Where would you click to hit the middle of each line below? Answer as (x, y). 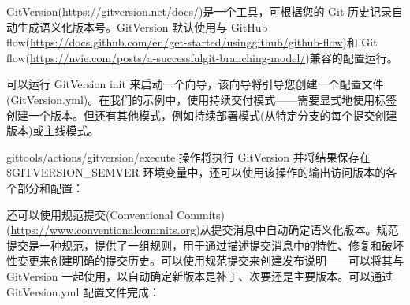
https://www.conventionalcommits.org (103, 230)
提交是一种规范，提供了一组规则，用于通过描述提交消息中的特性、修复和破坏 (205, 245)
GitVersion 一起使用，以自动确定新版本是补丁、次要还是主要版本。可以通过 (200, 275)
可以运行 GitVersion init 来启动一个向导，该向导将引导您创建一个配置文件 (195, 84)
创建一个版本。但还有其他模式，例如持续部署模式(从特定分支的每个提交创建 (202, 115)
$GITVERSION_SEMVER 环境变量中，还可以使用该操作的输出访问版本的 (196, 172)
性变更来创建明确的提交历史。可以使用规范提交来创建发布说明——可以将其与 (205, 260)
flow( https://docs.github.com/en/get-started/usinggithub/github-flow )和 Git (192, 42)
